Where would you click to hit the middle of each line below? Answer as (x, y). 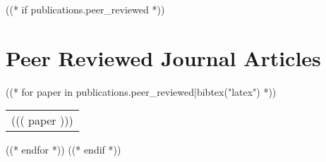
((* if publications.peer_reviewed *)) (85, 9)
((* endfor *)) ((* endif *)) (64, 150)
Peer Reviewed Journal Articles (163, 57)
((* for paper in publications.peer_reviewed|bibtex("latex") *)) (141, 91)
